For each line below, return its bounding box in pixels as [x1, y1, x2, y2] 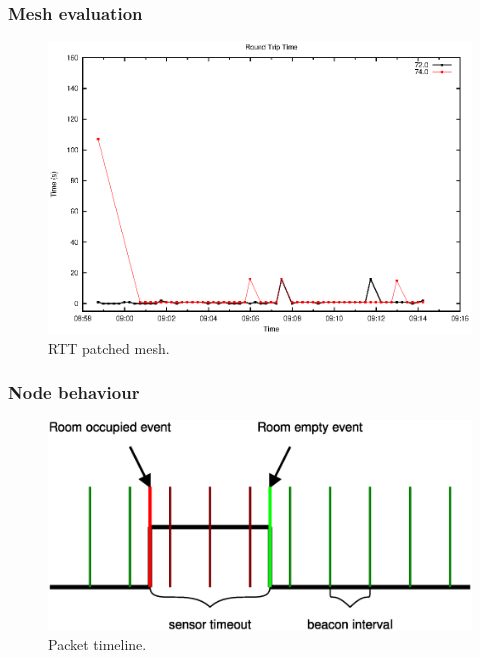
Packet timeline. [48, 634, 147, 655]
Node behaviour [8, 380, 140, 405]
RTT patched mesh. [48, 337, 170, 358]
